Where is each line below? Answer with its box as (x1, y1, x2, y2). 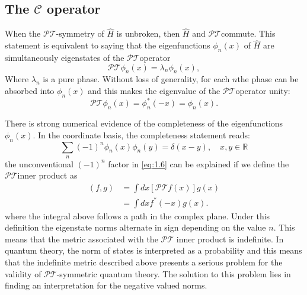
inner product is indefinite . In (176, 232, 284, 245)
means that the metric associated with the (5, 232, 158, 245)
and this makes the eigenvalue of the (88, 85, 220, 97)
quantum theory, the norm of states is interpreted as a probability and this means (5, 244, 302, 257)
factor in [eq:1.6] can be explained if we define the (108, 157, 289, 170)
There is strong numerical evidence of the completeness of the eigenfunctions (5, 117, 283, 129)
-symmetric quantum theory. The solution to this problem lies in (56, 267, 291, 280)
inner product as (17, 169, 78, 181)
